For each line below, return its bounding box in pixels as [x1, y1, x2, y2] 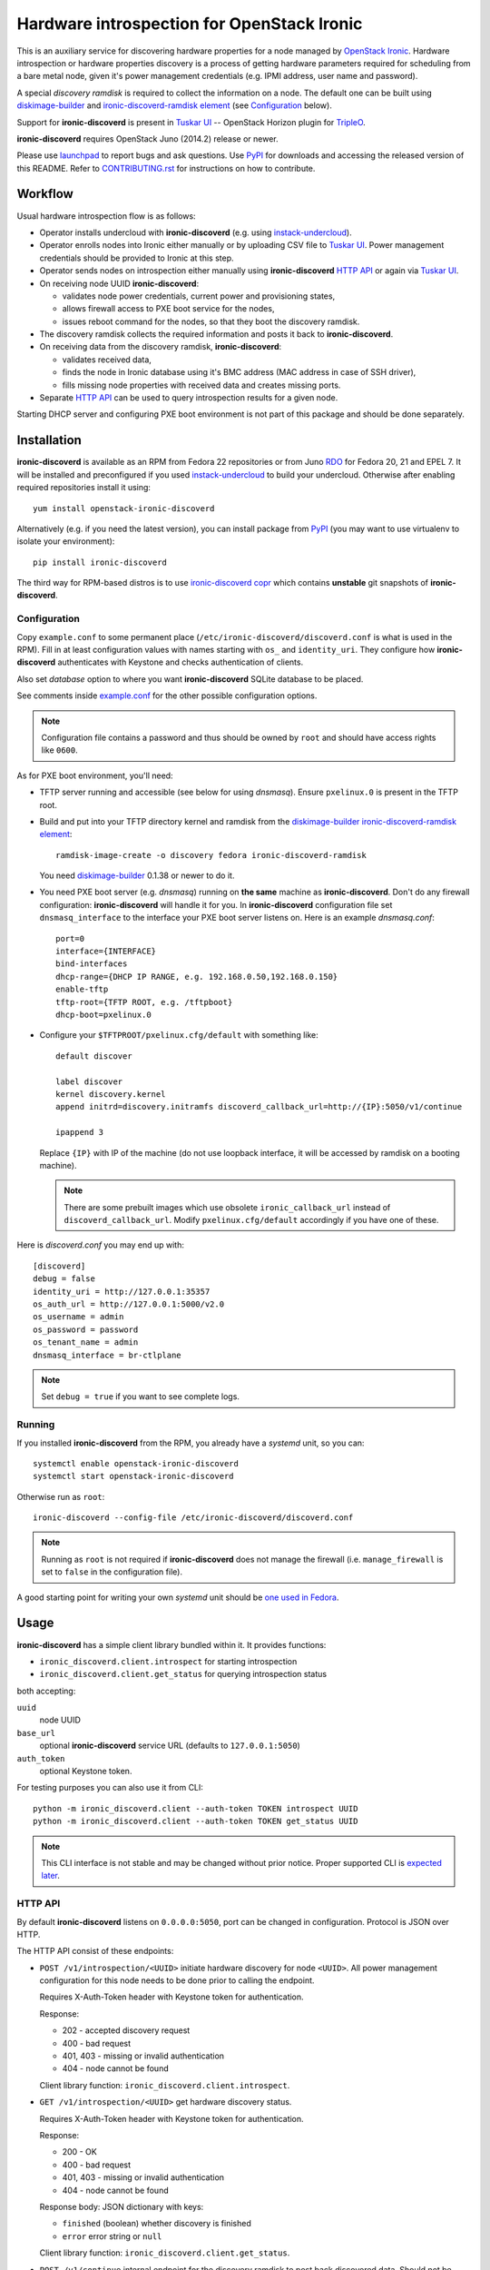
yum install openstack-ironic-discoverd [33, 503, 215, 513]
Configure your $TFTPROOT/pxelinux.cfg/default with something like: [39, 1030, 319, 1041]
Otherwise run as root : [16, 1491, 105, 1502]
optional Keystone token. [39, 1766, 132, 1777]
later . [41, 1870, 61, 1881]
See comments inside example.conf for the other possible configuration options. [16, 690, 318, 701]
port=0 [55, 933, 85, 943]
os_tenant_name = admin [33, 1337, 139, 1347]
